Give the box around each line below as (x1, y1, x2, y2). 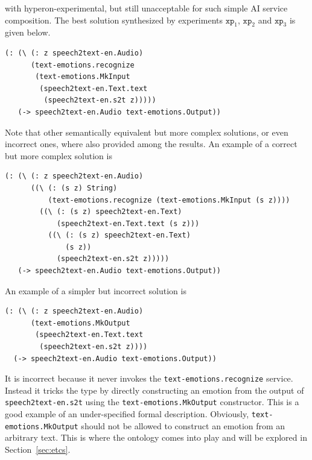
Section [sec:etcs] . (5, 443, 71, 456)
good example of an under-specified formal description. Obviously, (5, 408, 249, 420)
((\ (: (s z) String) (30, 183, 118, 192)
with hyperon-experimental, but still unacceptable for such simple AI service (5, 2, 288, 14)
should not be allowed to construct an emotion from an (81, 419, 285, 432)
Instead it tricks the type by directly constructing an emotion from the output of (5, 383, 304, 396)
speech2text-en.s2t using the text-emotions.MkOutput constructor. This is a (5, 395, 299, 408)
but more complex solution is (5, 149, 112, 162)
